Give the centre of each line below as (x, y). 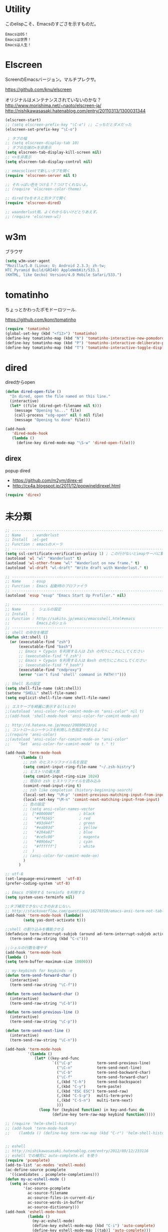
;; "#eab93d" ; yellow (60, 828)
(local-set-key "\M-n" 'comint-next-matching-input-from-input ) (91, 800)
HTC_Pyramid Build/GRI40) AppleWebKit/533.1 (52, 270)
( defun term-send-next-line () (38, 1031)
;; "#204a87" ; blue (58, 833)
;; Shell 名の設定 (23, 684)
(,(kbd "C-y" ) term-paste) (89, 1086)
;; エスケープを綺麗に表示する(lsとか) (41, 707)
